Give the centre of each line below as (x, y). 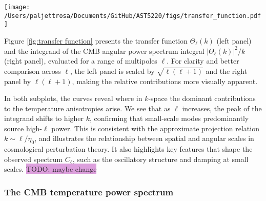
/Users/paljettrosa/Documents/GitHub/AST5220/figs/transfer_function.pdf (133, 16)
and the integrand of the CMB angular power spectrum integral (104, 51)
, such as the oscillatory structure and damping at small (160, 159)
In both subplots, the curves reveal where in (73, 98)
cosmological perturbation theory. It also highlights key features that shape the (128, 149)
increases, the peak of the (222, 108)
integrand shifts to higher (44, 118)
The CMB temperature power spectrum (89, 192)
